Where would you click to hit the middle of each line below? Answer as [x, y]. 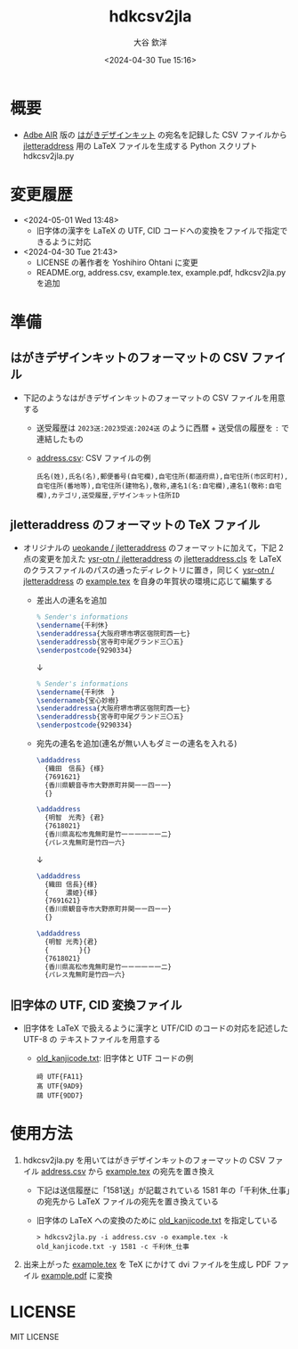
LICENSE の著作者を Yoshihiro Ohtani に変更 [117, 262]
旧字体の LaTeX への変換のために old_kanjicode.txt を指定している [157, 1221]
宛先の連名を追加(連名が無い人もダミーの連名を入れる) [137, 744]
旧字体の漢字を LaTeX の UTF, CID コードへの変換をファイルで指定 [158, 230]
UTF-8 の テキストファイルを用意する [92, 1040]
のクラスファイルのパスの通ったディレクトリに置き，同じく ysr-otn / [149, 570]
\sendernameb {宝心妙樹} [77, 700]
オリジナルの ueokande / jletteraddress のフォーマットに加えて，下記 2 [153, 548]
